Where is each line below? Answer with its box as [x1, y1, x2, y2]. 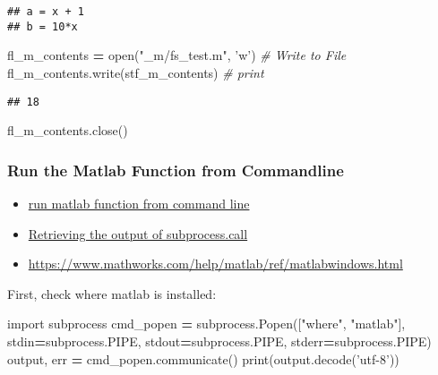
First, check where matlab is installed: [7, 284, 217, 303]
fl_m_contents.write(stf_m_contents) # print [7, 63, 264, 81]
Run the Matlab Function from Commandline [7, 158, 344, 181]
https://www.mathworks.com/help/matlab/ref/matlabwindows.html [28, 254, 403, 273]
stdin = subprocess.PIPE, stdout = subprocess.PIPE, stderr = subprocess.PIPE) [7, 331, 432, 350]
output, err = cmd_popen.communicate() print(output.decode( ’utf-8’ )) [7, 349, 399, 368]
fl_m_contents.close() [7, 121, 128, 140]
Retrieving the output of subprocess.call [28, 224, 248, 243]
